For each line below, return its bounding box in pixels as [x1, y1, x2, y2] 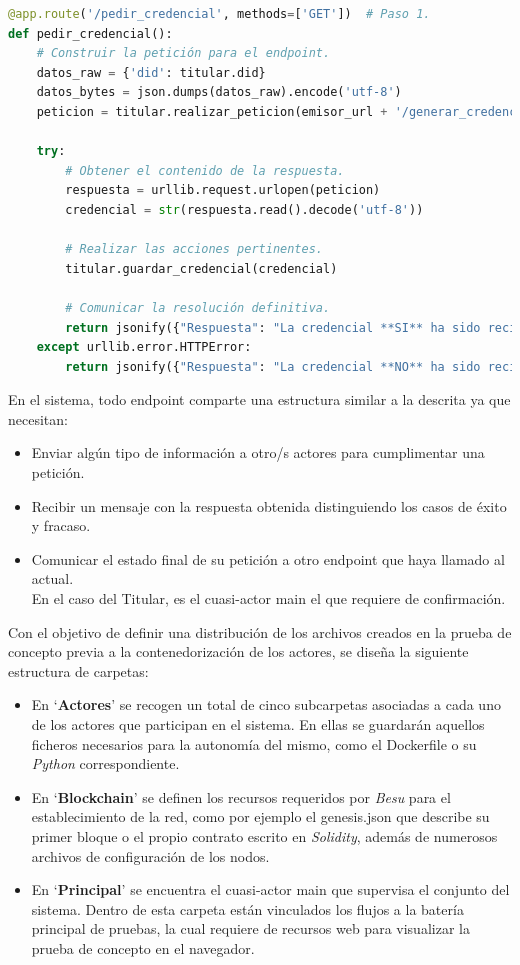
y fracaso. [31, 515, 91, 536]
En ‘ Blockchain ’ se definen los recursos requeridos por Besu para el [31, 786, 451, 807]
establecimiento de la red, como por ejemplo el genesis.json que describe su [31, 806, 490, 827]
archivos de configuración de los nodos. [31, 845, 270, 866]
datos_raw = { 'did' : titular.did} [36, 65, 266, 80]
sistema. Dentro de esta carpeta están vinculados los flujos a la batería [31, 898, 464, 919]
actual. [31, 568, 74, 589]
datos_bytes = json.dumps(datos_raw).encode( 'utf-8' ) [36, 85, 402, 100]
